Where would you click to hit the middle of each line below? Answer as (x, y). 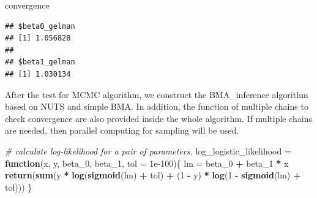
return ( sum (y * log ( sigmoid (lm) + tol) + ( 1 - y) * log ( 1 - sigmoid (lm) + (153, 175)
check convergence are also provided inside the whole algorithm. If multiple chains (159, 118)
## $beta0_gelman (40, 26)
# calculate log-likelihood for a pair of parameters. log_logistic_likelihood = (148, 150)
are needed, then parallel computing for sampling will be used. (122, 130)
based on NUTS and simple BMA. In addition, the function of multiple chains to (157, 106)
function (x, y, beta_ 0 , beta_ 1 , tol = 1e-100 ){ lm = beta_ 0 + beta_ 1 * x (147, 163)
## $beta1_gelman (40, 62)
